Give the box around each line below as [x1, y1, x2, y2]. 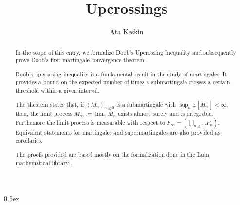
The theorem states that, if [15, 100, 84, 108]
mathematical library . [15, 158, 73, 167]
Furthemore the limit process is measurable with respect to [15, 118, 165, 126]
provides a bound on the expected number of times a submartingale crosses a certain [15, 78, 230, 86]
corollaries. [15, 136, 43, 145]
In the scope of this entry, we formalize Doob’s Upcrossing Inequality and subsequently [15, 48, 236, 56]
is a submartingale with [116, 100, 176, 108]
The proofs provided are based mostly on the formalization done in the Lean [15, 150, 209, 158]
